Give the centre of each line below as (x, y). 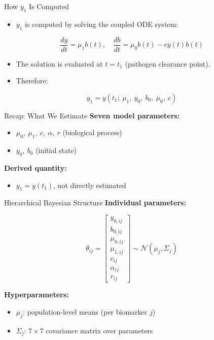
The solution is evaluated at (59, 63)
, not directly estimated (90, 185)
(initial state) (56, 150)
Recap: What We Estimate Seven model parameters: (92, 115)
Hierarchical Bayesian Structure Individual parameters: (95, 203)
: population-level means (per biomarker (85, 312)
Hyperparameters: (37, 295)
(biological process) (92, 132)
